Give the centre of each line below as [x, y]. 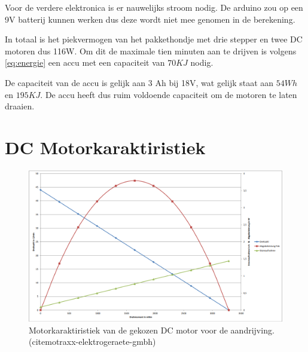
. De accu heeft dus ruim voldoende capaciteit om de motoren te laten [169, 94]
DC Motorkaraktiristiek [105, 147]
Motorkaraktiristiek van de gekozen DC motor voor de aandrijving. [152, 330]
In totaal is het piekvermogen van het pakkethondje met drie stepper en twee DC [154, 39]
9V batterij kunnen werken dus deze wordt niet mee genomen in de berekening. [150, 19]
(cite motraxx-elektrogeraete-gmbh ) [92, 342]
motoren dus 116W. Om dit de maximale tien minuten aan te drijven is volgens [151, 50]
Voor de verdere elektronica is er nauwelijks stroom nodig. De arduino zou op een [154, 7]
